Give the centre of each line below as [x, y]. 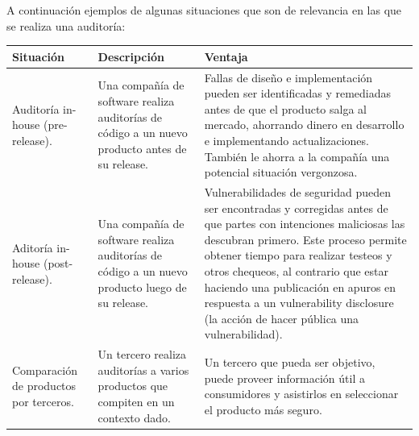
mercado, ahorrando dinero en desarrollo [304, 125]
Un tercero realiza [142, 354]
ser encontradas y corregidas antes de [296, 208]
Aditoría [33, 247]
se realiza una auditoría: [66, 25]
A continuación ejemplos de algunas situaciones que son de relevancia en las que [204, 10]
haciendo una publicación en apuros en [300, 287]
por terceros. [43, 401]
